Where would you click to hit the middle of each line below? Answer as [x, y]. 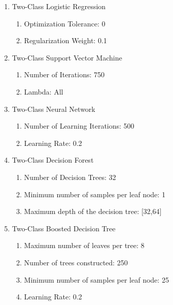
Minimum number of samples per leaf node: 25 [96, 279]
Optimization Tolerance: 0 [65, 23]
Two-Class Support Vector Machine [67, 57]
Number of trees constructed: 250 [76, 262]
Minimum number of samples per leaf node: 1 [95, 194]
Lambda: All [44, 91]
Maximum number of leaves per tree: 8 [84, 245]
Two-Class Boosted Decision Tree [64, 228]
